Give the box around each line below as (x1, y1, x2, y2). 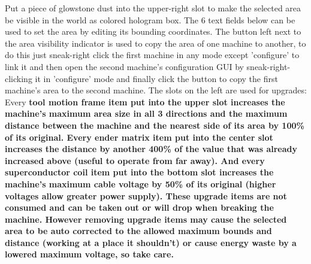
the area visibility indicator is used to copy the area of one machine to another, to (5, 37, 306, 49)
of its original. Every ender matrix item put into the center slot (5, 131, 273, 143)
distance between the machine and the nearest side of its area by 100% (5, 119, 304, 131)
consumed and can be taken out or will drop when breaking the (5, 201, 274, 214)
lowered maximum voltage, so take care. (5, 248, 174, 260)
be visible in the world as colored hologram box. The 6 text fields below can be (5, 13, 295, 26)
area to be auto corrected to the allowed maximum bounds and (5, 224, 272, 237)
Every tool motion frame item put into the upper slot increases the (5, 95, 285, 108)
